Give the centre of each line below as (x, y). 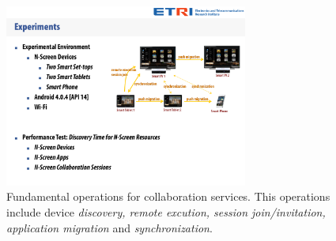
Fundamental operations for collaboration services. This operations (168, 196)
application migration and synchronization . (109, 227)
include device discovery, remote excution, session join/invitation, (166, 211)
